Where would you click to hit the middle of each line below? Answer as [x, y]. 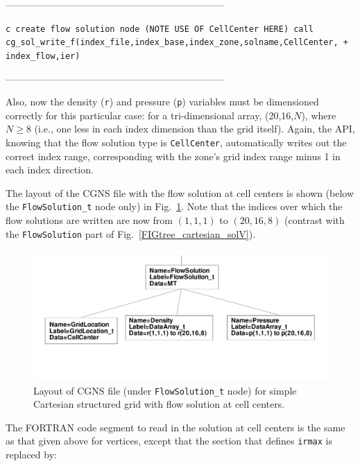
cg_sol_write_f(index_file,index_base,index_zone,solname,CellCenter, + [177, 43]
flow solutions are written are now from [89, 220]
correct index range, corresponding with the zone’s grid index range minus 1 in [173, 156]
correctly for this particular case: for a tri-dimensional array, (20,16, [150, 115]
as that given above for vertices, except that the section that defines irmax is [169, 441]
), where [319, 115]
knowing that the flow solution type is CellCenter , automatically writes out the [176, 142]
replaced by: [31, 454]
